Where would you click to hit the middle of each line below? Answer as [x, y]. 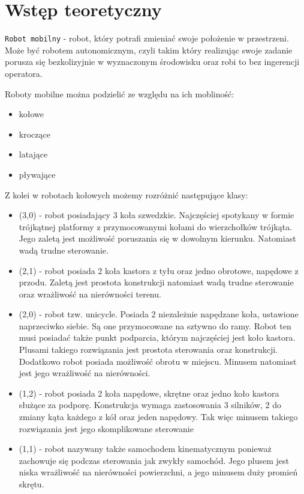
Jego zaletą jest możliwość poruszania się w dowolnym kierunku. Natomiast [157, 238]
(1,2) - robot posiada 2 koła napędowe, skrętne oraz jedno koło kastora [149, 393]
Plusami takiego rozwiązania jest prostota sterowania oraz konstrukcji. [148, 349]
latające [33, 154]
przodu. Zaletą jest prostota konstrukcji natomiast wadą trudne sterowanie [156, 282]
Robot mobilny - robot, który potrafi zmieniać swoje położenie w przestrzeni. [147, 38]
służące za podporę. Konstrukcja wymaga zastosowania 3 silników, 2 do [150, 405]
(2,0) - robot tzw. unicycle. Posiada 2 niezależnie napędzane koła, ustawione [159, 314]
